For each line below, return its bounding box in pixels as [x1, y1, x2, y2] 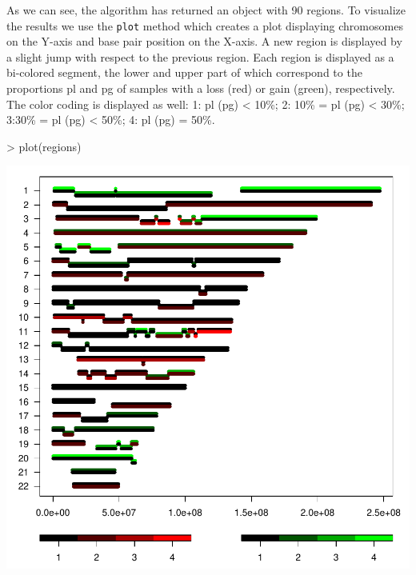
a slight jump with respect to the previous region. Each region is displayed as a [6, 48, 394, 65]
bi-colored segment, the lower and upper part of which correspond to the [6, 64, 362, 81]
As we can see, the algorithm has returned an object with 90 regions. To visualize [6, 2, 406, 18]
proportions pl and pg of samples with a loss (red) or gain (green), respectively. [6, 80, 395, 97]
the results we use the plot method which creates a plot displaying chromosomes [6, 17, 403, 34]
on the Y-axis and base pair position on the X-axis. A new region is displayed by [6, 33, 402, 50]
